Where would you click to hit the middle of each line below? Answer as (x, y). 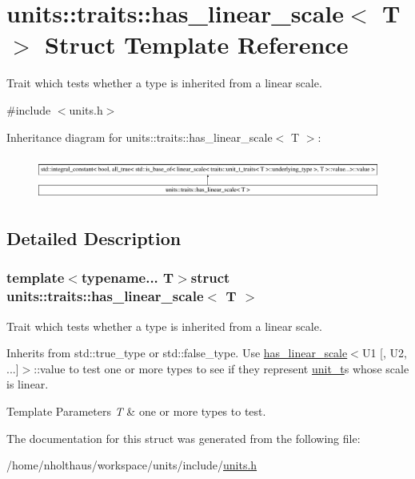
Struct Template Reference (197, 44)
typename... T (128, 278)
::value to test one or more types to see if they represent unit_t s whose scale (221, 368)
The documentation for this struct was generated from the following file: (184, 438)
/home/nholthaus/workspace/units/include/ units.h (132, 465)
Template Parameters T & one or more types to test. (136, 411)
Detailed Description (94, 238)
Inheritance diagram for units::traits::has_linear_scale (140, 137)
